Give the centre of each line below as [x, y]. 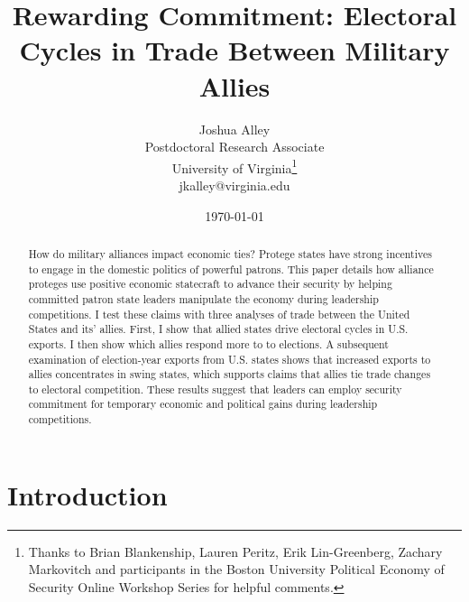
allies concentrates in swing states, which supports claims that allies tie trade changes [230, 374]
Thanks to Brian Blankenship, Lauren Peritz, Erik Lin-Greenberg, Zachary [235, 551]
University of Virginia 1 [234, 166]
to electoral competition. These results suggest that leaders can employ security [215, 389]
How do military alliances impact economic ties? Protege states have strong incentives [230, 253]
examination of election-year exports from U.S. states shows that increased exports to [230, 359]
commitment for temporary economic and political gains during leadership [203, 404]
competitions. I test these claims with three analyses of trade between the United [219, 314]
